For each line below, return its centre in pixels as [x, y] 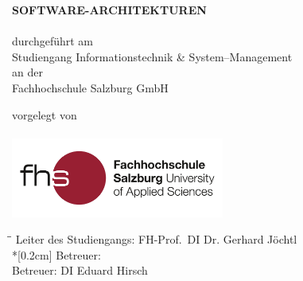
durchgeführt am [52, 41]
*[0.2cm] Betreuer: [56, 254]
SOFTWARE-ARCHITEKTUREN [109, 10]
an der [27, 72]
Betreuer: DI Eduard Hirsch [80, 270]
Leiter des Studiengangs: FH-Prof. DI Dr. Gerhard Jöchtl [156, 239]
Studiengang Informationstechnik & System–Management [152, 56]
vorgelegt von [45, 114]
